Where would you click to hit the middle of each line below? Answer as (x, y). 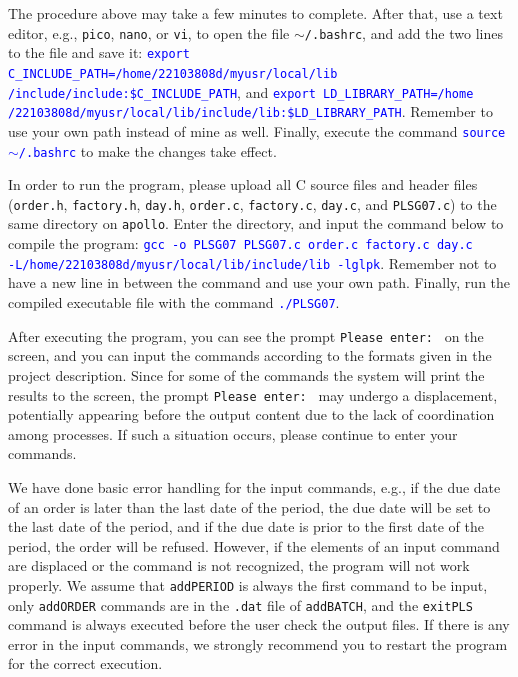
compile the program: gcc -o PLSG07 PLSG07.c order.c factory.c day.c (240, 243)
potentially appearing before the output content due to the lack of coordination (251, 414)
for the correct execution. (85, 663)
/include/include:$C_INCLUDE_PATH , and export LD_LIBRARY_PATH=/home (241, 91)
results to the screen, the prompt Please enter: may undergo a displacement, (253, 394)
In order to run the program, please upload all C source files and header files (243, 184)
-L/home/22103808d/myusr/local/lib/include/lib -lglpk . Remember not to (252, 262)
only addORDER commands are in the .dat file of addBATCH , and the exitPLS (240, 604)
